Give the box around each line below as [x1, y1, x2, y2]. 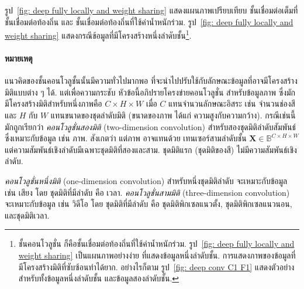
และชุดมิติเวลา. [5, 209, 50, 221]
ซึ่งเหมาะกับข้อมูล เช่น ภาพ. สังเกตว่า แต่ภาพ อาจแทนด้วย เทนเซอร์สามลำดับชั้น [5, 132, 247, 144]
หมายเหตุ [5, 52, 33, 64]
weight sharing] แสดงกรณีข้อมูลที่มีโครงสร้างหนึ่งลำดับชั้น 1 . [5, 28, 192, 41]
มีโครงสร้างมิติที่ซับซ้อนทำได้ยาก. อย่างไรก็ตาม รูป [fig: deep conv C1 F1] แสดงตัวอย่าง [18, 260, 295, 273]
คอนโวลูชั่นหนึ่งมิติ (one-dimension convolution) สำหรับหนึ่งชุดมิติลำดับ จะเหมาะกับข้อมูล [5, 174, 288, 186]
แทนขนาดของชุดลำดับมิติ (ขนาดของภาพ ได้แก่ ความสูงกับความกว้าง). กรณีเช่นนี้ [50, 109, 296, 121]
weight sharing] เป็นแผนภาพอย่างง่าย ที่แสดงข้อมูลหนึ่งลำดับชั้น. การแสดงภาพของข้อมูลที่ [18, 249, 296, 261]
